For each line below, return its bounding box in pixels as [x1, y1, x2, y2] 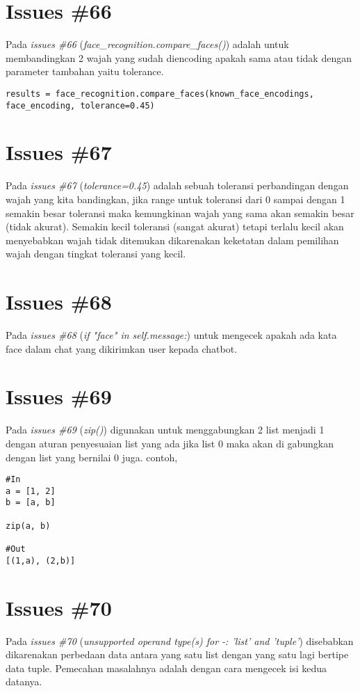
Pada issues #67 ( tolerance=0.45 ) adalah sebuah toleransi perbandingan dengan [6, 178, 349, 193]
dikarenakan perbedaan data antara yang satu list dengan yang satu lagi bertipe [6, 647, 349, 662]
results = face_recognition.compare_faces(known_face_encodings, [6, 88, 314, 99]
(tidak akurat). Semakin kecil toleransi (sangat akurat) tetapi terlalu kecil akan [6, 219, 344, 234]
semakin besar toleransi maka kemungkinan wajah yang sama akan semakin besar [6, 205, 354, 220]
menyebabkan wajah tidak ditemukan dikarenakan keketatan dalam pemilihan [6, 232, 339, 247]
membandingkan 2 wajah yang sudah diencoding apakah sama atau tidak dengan [6, 50, 352, 65]
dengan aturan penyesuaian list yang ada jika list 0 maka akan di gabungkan [6, 436, 334, 450]
